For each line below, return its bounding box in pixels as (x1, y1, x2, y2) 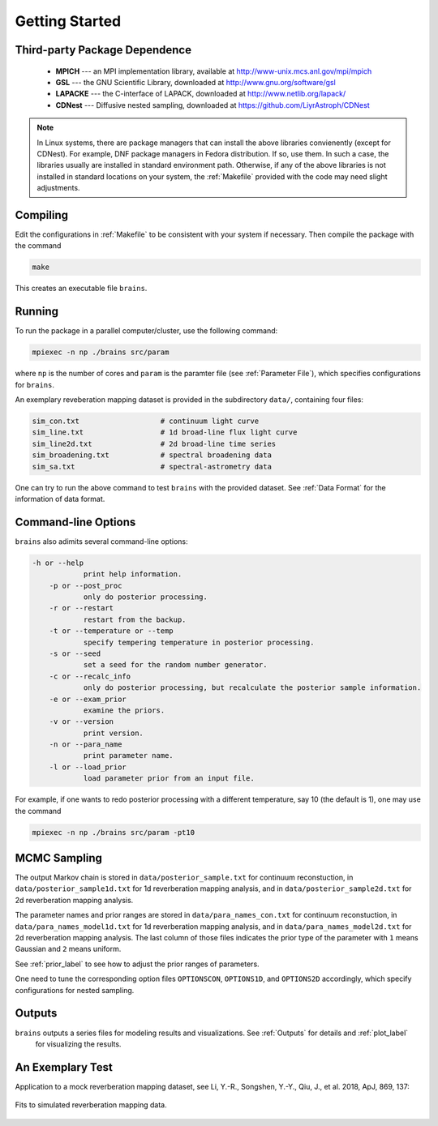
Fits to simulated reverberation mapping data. (15, 1100, 167, 1110)
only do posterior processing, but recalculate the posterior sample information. (83, 683, 422, 692)
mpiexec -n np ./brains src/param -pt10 (32, 828, 195, 837)
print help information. (83, 570, 182, 579)
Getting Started (15, 12, 122, 30)
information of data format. (15, 494, 105, 503)
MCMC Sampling (15, 851, 103, 865)
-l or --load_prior (49, 762, 127, 772)
